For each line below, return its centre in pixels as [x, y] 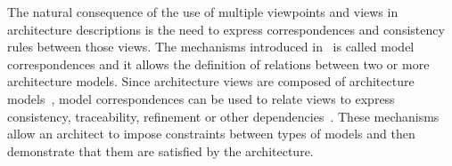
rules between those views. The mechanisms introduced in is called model [211, 47]
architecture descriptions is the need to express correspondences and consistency [226, 29]
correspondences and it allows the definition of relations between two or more [218, 63]
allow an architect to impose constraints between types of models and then [211, 134]
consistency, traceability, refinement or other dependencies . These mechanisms [223, 116]
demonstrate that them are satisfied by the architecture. [160, 150]
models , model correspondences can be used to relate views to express [201, 98]
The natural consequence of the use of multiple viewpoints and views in [203, 12]
